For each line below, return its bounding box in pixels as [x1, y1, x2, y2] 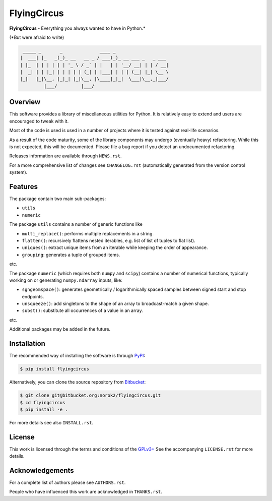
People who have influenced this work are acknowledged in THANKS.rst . [9, 489, 162, 495]
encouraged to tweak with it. [9, 118, 69, 124]
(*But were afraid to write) [9, 34, 64, 40]
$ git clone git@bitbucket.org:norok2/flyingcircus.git [20, 393, 161, 398]
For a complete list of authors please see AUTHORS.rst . [9, 479, 126, 486]
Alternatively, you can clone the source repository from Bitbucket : [9, 379, 146, 385]
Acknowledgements [9, 466, 74, 475]
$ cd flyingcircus [20, 400, 65, 405]
